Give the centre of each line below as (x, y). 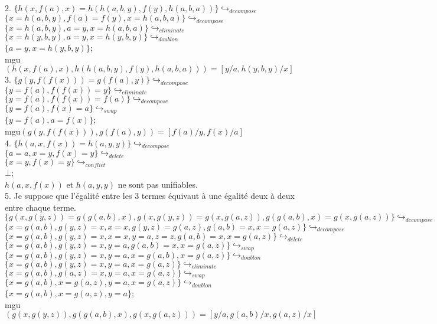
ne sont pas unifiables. (158, 184)
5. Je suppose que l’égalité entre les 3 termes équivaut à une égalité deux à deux (150, 196)
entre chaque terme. (41, 207)
